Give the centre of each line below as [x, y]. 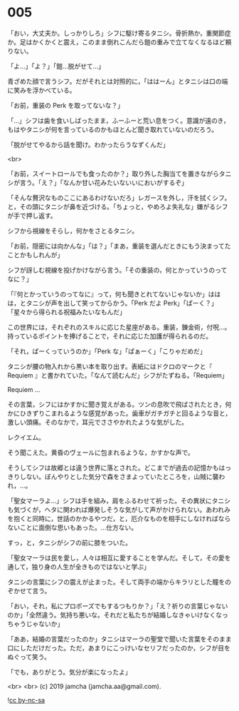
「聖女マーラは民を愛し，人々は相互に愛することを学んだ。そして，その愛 [116, 558]
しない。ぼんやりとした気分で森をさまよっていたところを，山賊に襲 [119, 476]
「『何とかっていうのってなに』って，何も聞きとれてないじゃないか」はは [114, 294]
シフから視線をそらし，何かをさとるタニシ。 [73, 231]
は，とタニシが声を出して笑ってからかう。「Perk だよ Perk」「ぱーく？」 [113, 303]
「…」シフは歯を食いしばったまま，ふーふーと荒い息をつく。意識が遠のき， [118, 120]
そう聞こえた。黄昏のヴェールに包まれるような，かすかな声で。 [101, 452]
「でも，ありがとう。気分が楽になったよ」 [69, 672]
